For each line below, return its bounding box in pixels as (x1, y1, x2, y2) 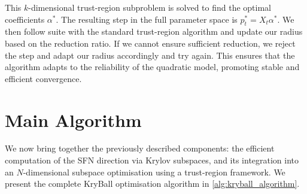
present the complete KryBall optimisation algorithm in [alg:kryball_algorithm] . (5, 177, 300, 190)
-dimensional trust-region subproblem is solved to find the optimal (28, 1, 272, 13)
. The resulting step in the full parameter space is (56, 13, 238, 25)
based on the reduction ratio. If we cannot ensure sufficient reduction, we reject (5, 37, 296, 49)
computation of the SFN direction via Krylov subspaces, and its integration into (5, 154, 299, 166)
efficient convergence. (5, 72, 82, 84)
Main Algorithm (5, 107, 142, 132)
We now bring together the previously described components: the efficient (5, 142, 275, 154)
